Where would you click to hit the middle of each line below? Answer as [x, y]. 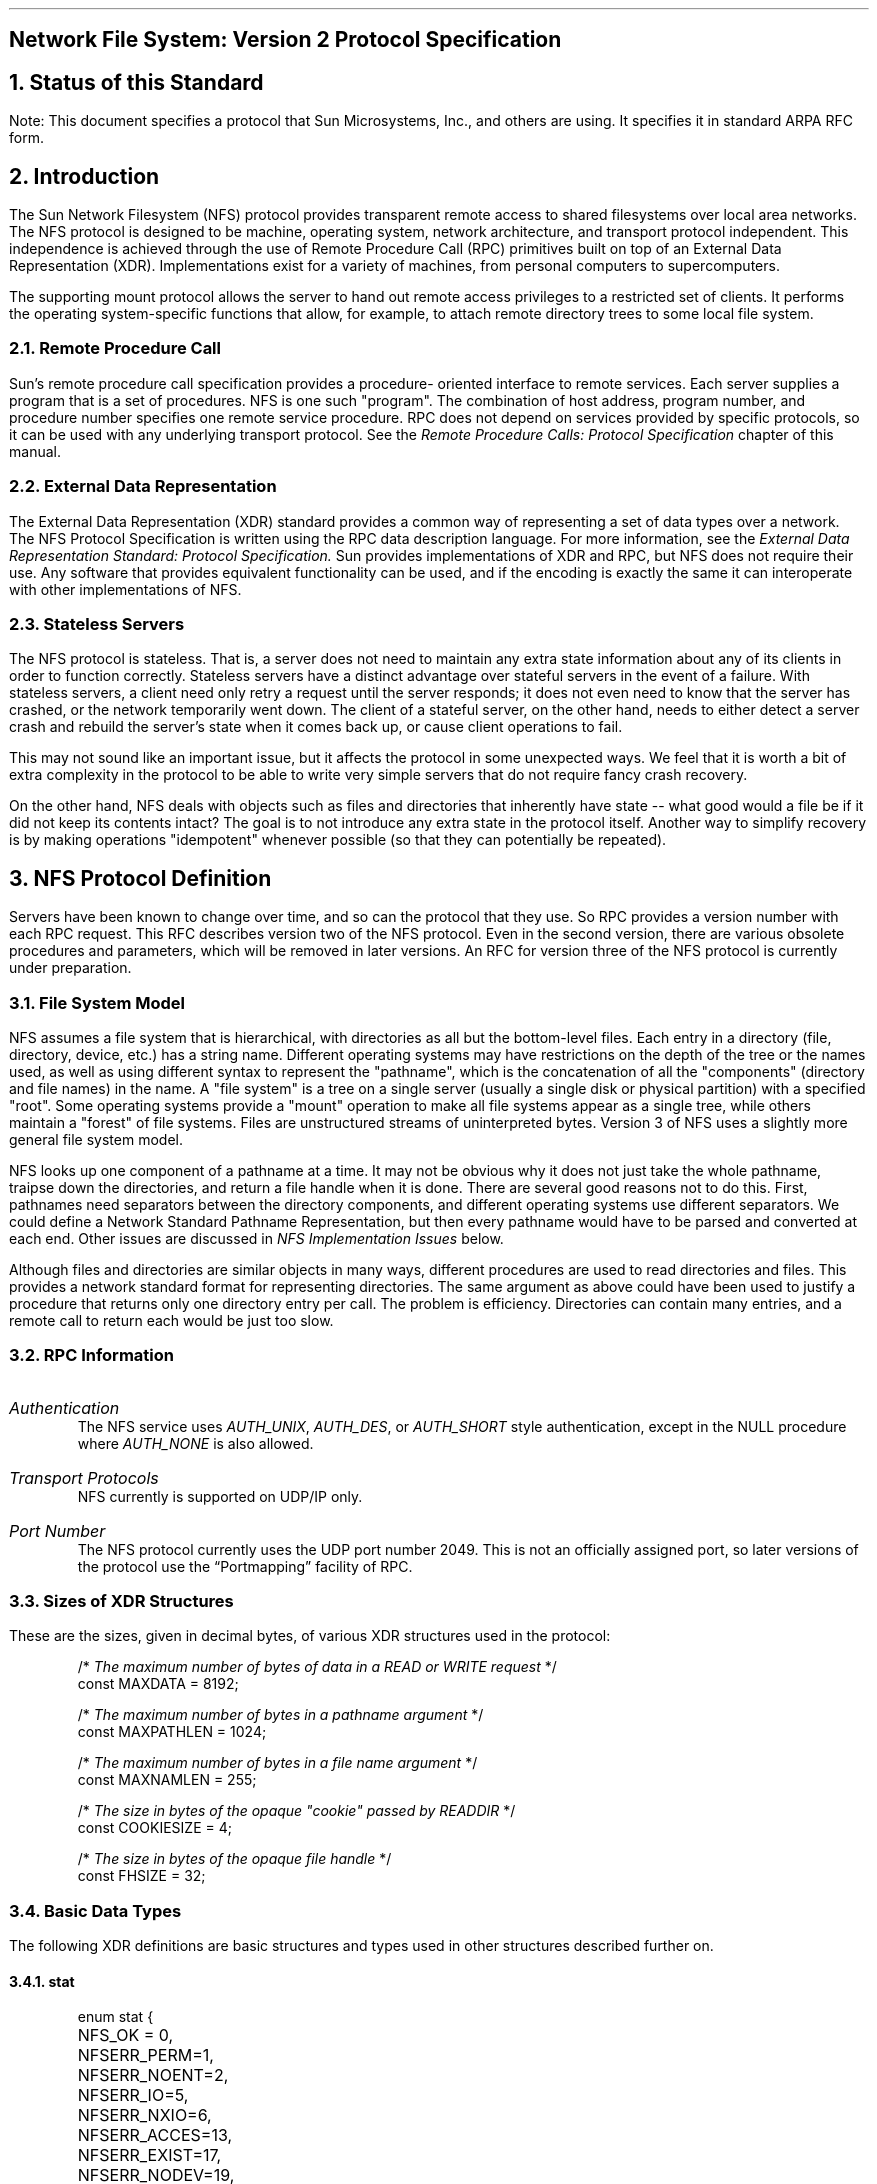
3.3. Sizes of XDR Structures [121, 1601]
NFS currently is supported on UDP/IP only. [220, 1496]
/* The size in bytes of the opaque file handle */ [234, 1859]
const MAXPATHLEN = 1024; [172, 1732]
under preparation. [70, 968]
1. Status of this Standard [136, 82]
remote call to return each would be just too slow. [171, 1320]
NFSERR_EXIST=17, [149, 2155]
